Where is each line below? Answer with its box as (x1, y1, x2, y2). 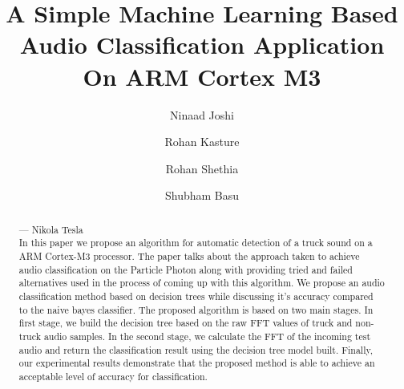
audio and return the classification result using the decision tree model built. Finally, (18, 342, 374, 356)
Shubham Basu (164, 187, 240, 204)
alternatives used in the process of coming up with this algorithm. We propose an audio (18, 276, 385, 290)
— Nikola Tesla (18, 222, 83, 236)
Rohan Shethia (165, 160, 239, 176)
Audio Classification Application (19, 28, 385, 61)
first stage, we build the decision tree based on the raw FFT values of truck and (18, 316, 353, 330)
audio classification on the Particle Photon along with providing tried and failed (18, 262, 353, 276)
